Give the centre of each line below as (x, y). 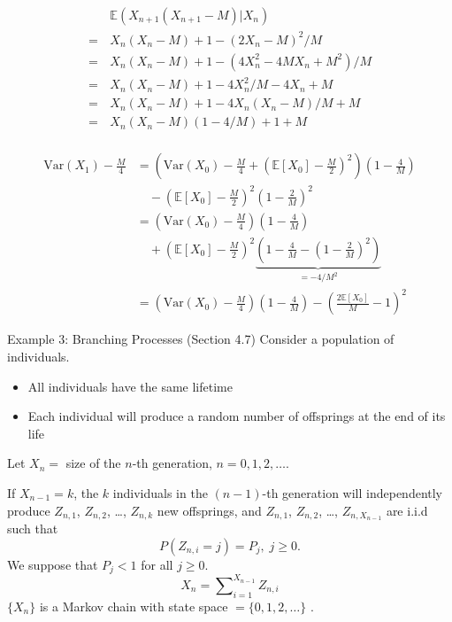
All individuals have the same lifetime (130, 386)
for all (157, 564)
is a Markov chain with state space (134, 606)
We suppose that (53, 564)
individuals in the (160, 492)
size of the (93, 463)
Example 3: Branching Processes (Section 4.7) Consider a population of (201, 339)
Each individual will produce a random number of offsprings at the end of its (237, 416)
